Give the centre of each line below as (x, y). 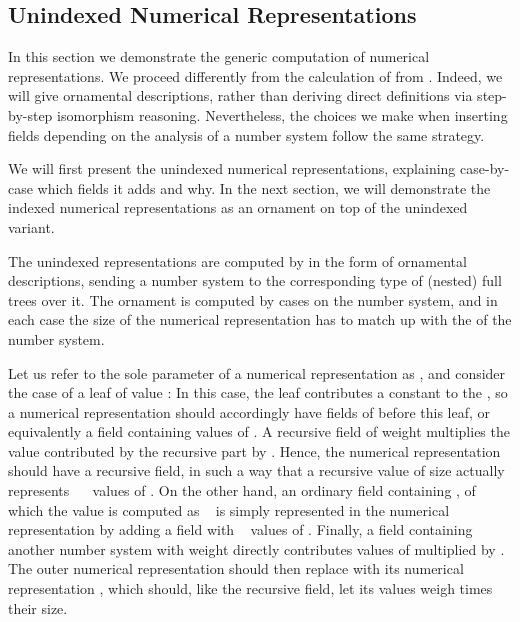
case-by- (485, 168)
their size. (38, 607)
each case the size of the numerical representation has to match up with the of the (260, 319)
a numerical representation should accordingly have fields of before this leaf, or (249, 411)
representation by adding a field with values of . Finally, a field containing (240, 529)
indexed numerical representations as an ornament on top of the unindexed (238, 207)
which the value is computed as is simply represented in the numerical (229, 509)
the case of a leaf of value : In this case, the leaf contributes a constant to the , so (258, 392)
